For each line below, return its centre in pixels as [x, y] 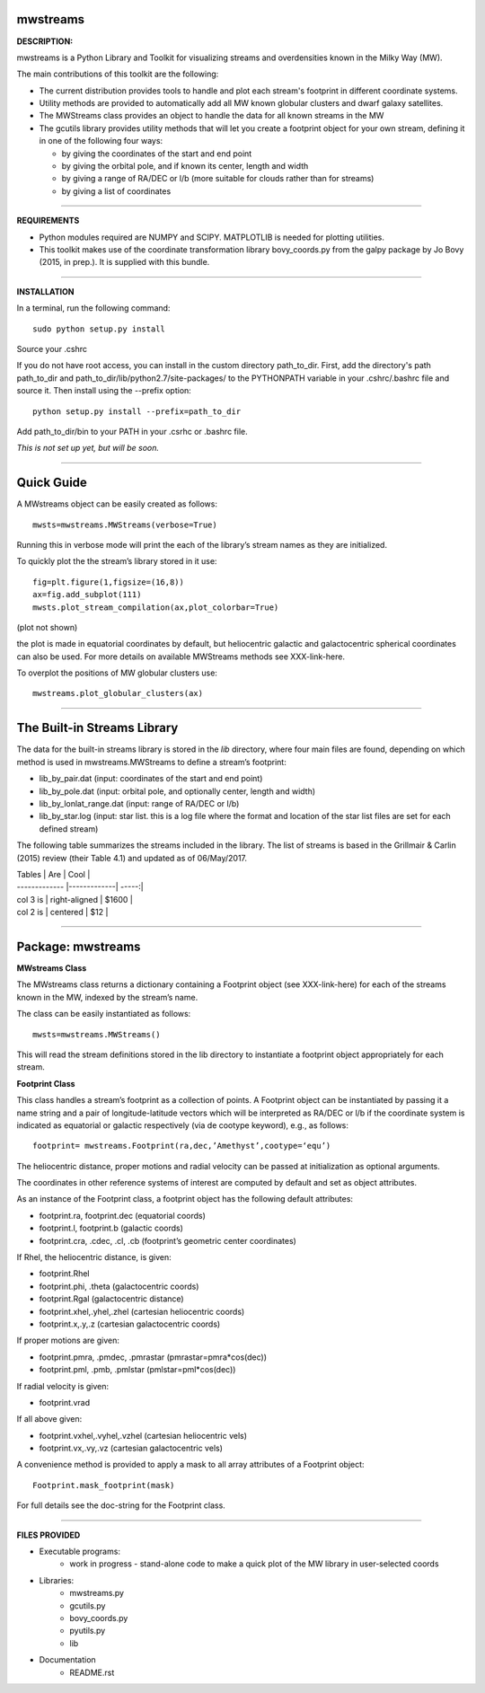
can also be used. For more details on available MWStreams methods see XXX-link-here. [181, 657]
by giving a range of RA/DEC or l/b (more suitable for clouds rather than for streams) [218, 179]
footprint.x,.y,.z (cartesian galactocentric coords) [130, 1324]
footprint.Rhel [64, 1274]
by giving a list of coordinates [116, 191]
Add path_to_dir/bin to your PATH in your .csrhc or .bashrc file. [132, 431]
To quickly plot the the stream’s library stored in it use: [117, 561]
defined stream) [69, 829]
